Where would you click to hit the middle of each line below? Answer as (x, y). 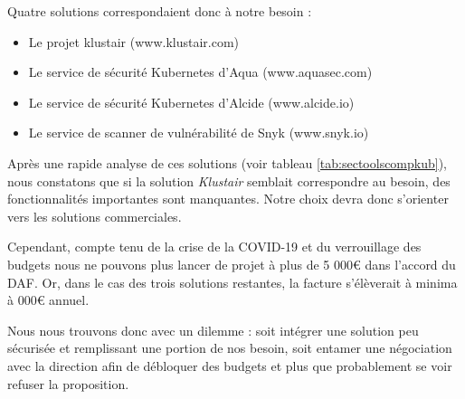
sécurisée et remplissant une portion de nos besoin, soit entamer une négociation (230, 348)
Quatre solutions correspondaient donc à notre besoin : (160, 11)
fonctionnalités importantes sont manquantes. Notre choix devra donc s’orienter (228, 199)
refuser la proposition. (68, 383)
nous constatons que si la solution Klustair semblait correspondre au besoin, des (229, 180)
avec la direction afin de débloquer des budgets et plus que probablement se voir (230, 365)
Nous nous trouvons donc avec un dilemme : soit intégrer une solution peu (213, 330)
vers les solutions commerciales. (95, 216)
